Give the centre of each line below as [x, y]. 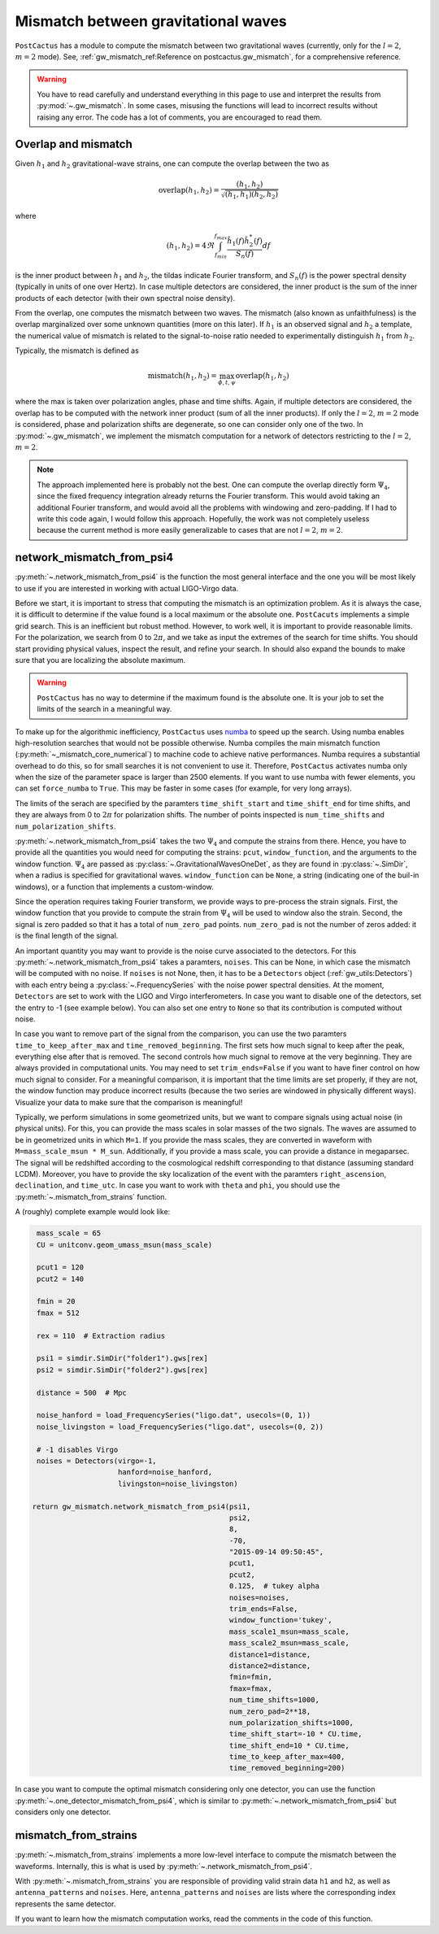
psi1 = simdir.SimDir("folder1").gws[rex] [123, 1359]
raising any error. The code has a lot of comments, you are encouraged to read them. [180, 117]
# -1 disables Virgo [78, 1449]
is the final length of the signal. [67, 936]
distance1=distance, [270, 1654]
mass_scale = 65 [69, 1233]
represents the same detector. [65, 1904]
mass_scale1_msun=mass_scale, [289, 1631]
